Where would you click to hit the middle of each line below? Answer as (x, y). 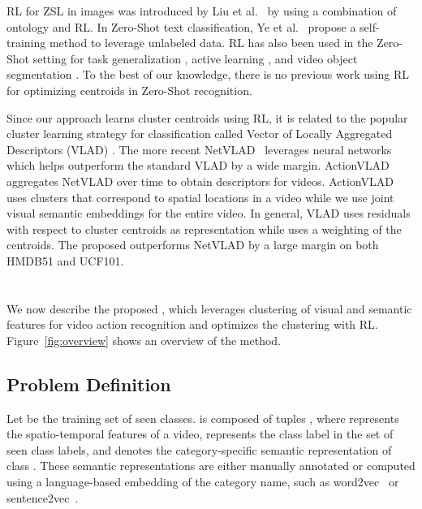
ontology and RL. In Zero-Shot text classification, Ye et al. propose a (181, 26)
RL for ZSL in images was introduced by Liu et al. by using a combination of (202, 11)
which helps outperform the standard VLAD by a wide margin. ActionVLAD (198, 165)
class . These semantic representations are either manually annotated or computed (211, 466)
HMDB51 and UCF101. (65, 260)
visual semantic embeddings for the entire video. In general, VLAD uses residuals (209, 213)
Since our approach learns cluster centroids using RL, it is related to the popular (207, 117)
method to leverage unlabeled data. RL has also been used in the (211, 43)
